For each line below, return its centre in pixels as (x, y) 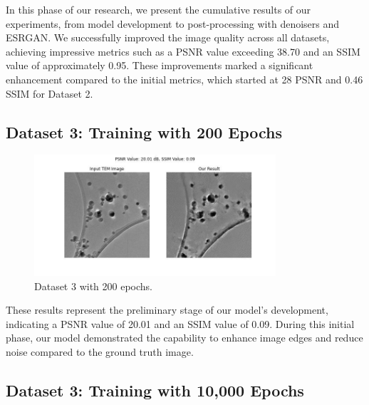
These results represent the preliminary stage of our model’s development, (167, 310)
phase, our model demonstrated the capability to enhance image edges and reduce (184, 338)
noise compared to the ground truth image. (100, 351)
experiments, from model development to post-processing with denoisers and (173, 23)
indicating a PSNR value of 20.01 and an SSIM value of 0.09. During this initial (180, 323)
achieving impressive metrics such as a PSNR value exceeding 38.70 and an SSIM (183, 51)
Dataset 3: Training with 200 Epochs (144, 132)
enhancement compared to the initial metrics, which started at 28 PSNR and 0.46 (184, 79)
